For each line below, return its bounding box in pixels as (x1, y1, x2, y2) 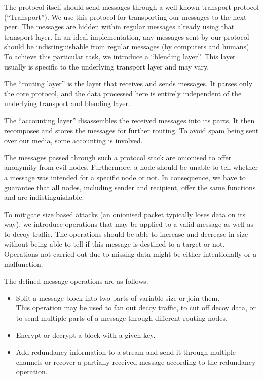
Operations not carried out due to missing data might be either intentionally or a (4, 249, 257, 259)
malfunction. (4, 258, 43, 269)
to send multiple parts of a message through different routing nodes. (16, 313, 228, 323)
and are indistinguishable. (4, 192, 84, 202)
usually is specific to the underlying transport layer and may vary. (4, 61, 209, 72)
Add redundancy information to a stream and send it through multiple (16, 347, 236, 357)
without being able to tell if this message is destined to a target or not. (4, 238, 225, 249)
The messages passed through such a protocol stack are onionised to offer (4, 152, 232, 162)
